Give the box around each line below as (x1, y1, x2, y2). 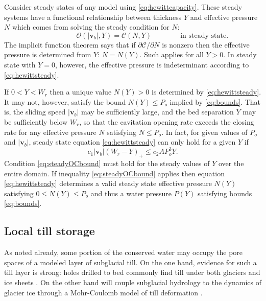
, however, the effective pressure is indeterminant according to (55, 59, 249, 70)
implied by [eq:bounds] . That (170, 96, 261, 107)
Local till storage (4, 223, 95, 239)
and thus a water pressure (90, 188, 172, 198)
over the (218, 158, 244, 169)
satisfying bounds (197, 188, 252, 198)
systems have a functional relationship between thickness (4, 11, 182, 22)
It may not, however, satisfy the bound (4, 96, 126, 107)
